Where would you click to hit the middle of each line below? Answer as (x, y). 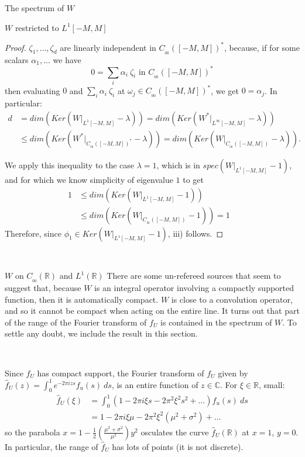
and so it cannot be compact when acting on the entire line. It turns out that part (152, 311)
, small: (272, 384)
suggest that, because (43, 288)
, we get (225, 90)
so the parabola (32, 432)
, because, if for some (262, 47)
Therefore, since (33, 233)
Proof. (16, 47)
